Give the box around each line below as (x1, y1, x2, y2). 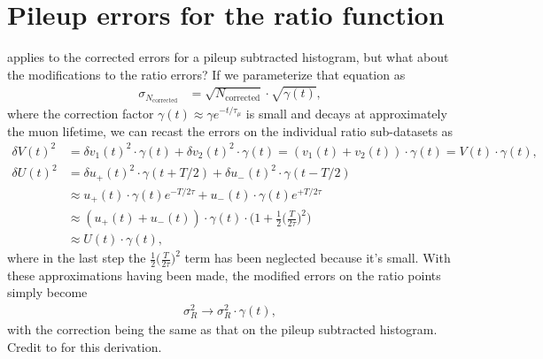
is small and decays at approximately (245, 104, 447, 123)
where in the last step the (7, 248, 146, 267)
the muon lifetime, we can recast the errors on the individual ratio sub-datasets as (7, 121, 454, 140)
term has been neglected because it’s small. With (184, 248, 451, 267)
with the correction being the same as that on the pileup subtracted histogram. (7, 320, 438, 339)
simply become (7, 283, 88, 302)
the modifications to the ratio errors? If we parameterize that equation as (7, 65, 406, 83)
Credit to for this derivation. (7, 337, 162, 355)
